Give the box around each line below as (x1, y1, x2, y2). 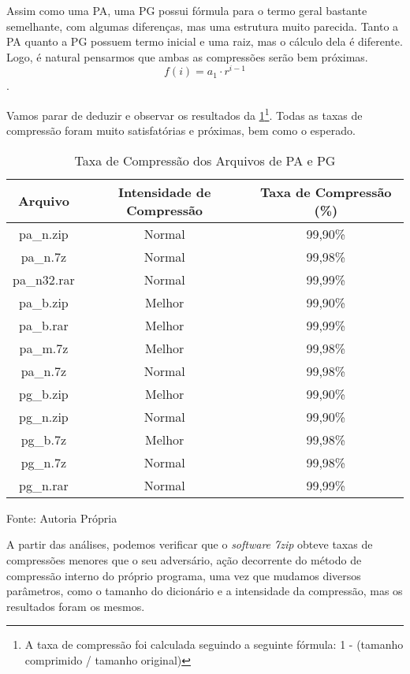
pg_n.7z (20, 452, 67, 471)
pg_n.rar (19, 475, 69, 494)
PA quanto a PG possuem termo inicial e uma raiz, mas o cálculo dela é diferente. (6, 33, 403, 50)
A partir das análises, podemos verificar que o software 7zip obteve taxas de (6, 536, 373, 553)
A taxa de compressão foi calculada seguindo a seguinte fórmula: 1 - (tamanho (24, 636, 404, 653)
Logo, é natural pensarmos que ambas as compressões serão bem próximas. (6, 48, 368, 65)
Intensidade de (117, 182, 211, 201)
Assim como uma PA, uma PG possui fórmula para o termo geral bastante (6, 2, 367, 18)
